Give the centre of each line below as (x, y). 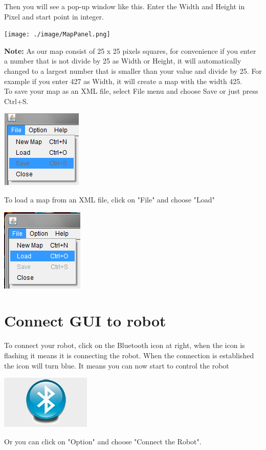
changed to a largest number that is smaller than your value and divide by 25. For (133, 71)
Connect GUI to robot (85, 321)
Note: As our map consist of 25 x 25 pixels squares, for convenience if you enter (130, 50)
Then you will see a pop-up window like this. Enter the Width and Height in (125, 6)
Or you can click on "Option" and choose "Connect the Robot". (103, 441)
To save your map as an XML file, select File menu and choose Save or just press (131, 91)
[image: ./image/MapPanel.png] (57, 35)
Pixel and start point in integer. (54, 16)
